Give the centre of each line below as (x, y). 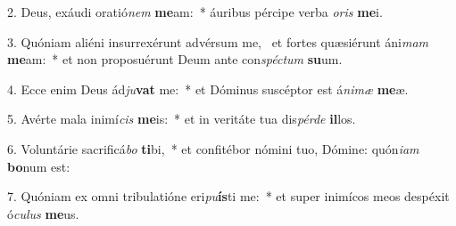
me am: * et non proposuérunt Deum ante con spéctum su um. (175, 59)
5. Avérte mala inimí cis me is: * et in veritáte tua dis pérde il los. (182, 119)
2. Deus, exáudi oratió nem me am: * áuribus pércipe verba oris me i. (195, 12)
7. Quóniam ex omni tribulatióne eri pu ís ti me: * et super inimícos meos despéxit (228, 196)
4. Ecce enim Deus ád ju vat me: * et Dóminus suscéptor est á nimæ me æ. (208, 89)
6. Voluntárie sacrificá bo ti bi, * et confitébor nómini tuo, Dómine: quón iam (213, 148)
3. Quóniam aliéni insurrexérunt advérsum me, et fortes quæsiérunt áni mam (218, 41)
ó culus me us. (43, 213)
